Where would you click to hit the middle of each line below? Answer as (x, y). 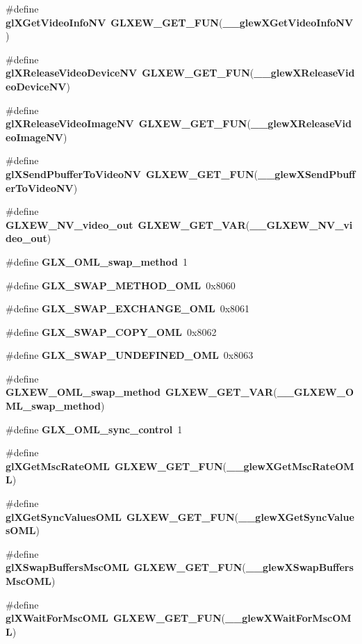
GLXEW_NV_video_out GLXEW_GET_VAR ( (128, 224)
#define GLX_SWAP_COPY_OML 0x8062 (111, 331)
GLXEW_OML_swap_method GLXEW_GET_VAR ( (141, 392)
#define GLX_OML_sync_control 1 (94, 429)
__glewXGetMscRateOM (290, 466)
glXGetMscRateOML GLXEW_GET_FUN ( (116, 466)
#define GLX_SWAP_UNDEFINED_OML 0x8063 (130, 355)
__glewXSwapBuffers (299, 567)
